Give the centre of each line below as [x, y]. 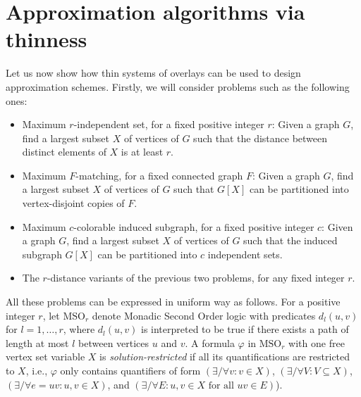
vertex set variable [45, 357]
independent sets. [245, 254]
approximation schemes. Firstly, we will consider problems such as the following [178, 86]
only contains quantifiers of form [130, 370]
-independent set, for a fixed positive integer [169, 124]
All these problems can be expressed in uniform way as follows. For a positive [173, 302]
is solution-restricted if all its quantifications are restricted [225, 357]
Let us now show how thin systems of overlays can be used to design [153, 73]
